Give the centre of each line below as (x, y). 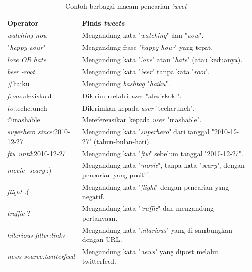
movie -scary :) (30, 170)
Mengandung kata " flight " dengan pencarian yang (156, 186)
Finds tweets (103, 23)
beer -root (21, 71)
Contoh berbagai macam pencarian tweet (126, 6)
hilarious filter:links (36, 234)
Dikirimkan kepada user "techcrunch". (138, 107)
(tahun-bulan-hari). (122, 141)
